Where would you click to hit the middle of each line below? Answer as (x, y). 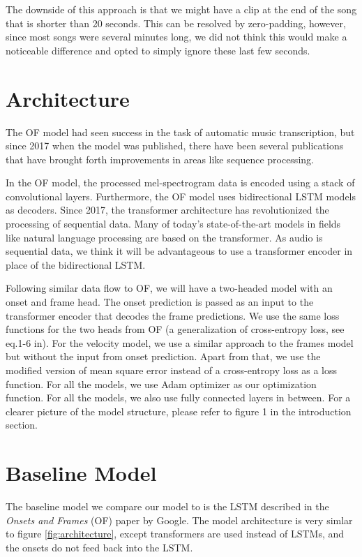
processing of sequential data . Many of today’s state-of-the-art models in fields (173, 224)
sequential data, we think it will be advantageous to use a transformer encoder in (179, 251)
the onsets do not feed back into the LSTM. (99, 547)
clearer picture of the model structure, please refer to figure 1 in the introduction (179, 411)
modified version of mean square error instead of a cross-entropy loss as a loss (172, 370)
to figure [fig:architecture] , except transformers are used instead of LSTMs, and (175, 534)
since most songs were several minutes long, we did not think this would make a (176, 37)
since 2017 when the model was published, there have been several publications (175, 146)
